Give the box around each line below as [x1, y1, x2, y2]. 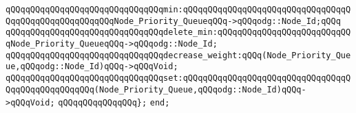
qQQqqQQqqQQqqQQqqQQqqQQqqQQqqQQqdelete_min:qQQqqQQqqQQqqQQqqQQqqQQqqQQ [6, 27, 351, 38]
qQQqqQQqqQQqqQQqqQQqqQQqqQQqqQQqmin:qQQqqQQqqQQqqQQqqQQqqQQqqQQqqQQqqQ [6, 5, 351, 14]
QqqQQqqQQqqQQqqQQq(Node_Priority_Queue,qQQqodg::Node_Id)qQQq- [6, 84, 306, 95]
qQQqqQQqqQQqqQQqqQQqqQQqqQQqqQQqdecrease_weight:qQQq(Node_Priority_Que [6, 50, 351, 60]
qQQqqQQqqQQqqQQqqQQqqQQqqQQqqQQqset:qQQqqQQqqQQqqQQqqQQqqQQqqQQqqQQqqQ [6, 73, 351, 83]
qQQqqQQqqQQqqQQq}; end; [58, 98, 170, 108]
